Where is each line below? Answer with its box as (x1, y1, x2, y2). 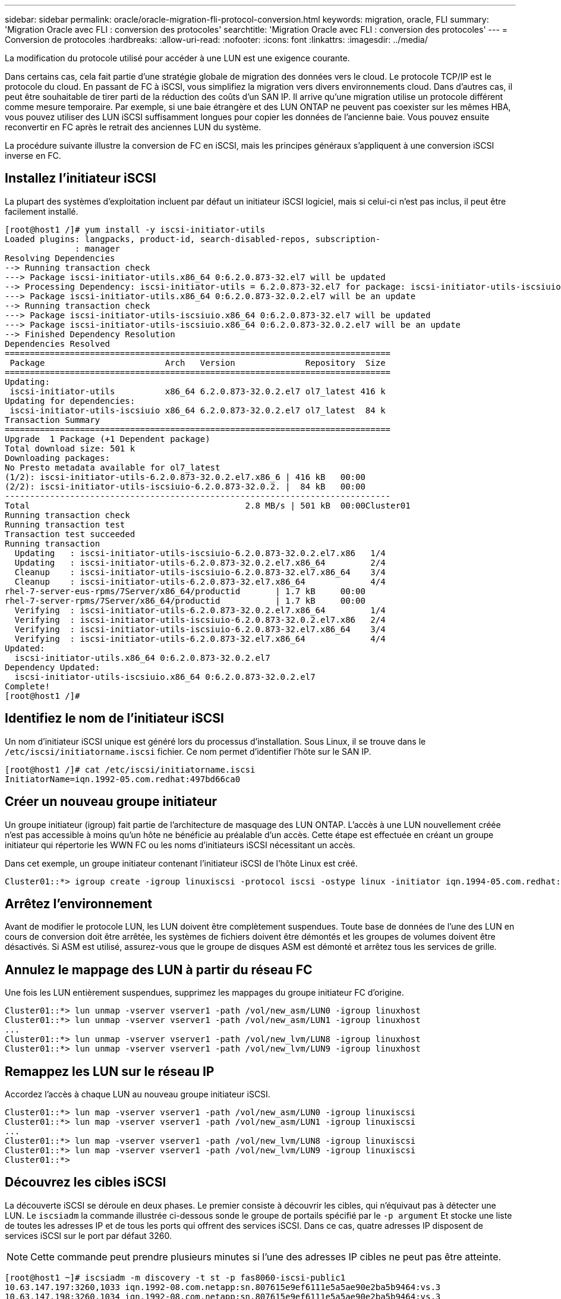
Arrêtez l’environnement (5, 896, 152, 911)
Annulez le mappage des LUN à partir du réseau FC (5, 962, 313, 977)
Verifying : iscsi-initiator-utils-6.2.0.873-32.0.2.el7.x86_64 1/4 (14, 605, 386, 615)
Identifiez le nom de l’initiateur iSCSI (5, 711, 224, 726)
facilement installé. (5, 206, 78, 216)
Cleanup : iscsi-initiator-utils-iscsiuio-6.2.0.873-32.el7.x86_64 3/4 (14, 567, 386, 577)
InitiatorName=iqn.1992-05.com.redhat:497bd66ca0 (5, 774, 241, 784)
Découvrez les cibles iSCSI (5, 1175, 166, 1190)
